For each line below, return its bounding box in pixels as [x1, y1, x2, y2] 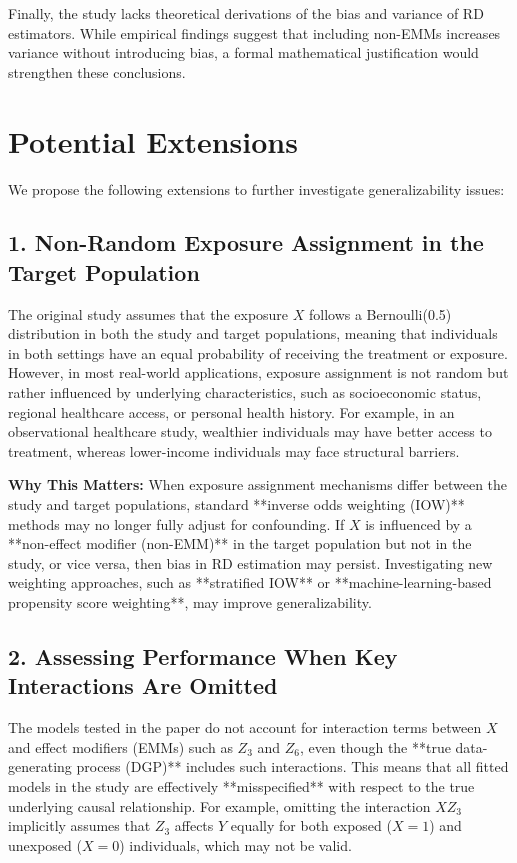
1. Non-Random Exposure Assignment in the [8, 227, 484, 258]
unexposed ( [8, 834, 82, 855]
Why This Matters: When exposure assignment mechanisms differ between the [8, 474, 508, 495]
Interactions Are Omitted [8, 670, 278, 701]
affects [174, 815, 214, 836]
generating [8, 756, 72, 777]
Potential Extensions [8, 120, 298, 161]
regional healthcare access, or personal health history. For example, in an [8, 401, 455, 422]
